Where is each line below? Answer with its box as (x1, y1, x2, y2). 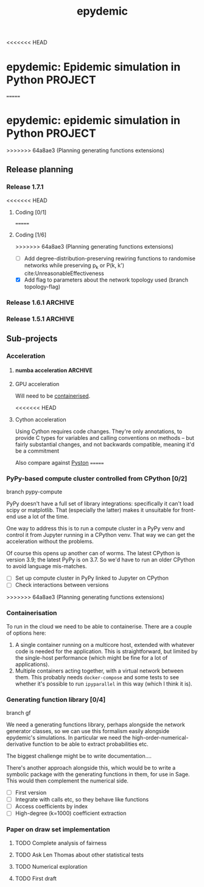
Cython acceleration (15, 416, 66, 423)
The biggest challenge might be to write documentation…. (6, 753, 152, 760)
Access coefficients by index (15, 803, 88, 810)
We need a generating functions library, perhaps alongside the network (6, 721, 186, 728)
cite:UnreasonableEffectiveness (24, 269, 105, 277)
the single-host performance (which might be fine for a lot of (15, 654, 168, 661)
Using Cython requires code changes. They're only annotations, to (15, 428, 183, 435)
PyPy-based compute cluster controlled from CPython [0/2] (6, 474, 188, 483)
